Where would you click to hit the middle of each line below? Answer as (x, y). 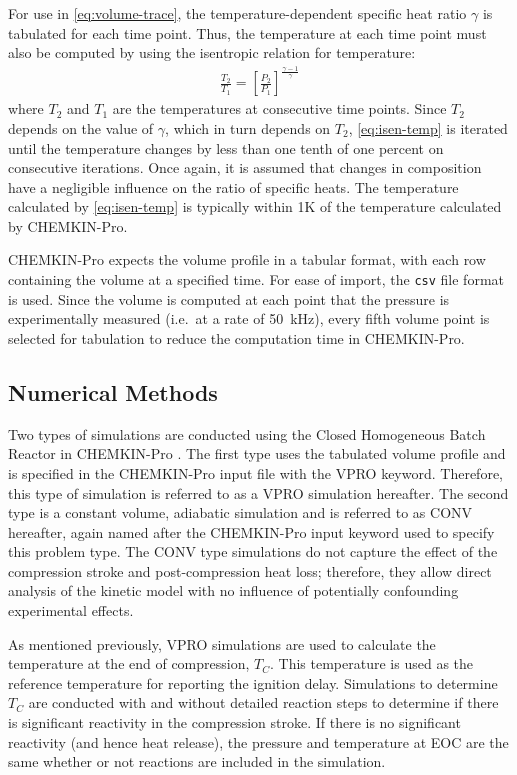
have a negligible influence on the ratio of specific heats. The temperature (233, 186)
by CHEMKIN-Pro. (68, 225)
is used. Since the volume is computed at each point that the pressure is (229, 298)
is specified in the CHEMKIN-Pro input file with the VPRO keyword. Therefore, (255, 472)
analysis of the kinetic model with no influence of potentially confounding (233, 590)
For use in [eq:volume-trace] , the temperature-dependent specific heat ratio (237, 13)
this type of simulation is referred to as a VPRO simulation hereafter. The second (258, 492)
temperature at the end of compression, (129, 663)
